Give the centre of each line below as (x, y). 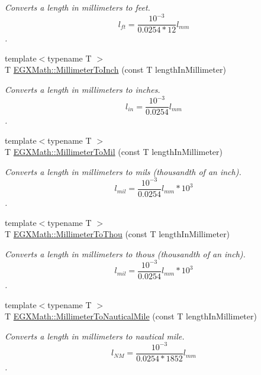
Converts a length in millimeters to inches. (83, 89)
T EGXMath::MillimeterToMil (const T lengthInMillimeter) (114, 152)
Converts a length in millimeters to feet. (78, 7)
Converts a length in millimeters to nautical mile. (95, 336)
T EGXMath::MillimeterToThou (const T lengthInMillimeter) (117, 234)
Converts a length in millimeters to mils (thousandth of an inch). (123, 171)
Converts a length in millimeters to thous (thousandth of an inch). (125, 253)
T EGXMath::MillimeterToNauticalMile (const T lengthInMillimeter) (131, 316)
